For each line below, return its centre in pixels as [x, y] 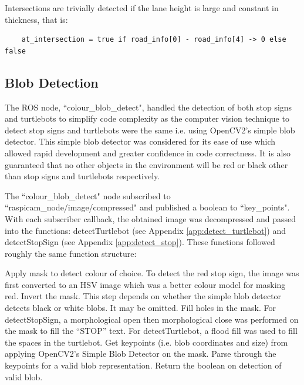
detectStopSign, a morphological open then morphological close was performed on [152, 319]
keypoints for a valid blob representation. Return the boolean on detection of [143, 365]
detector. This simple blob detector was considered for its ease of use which [140, 141]
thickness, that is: [36, 19]
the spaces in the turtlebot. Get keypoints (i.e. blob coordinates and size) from [146, 342]
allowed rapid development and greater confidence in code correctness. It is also [148, 153]
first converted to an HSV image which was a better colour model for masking [145, 284]
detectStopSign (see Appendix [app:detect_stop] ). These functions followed [140, 242]
